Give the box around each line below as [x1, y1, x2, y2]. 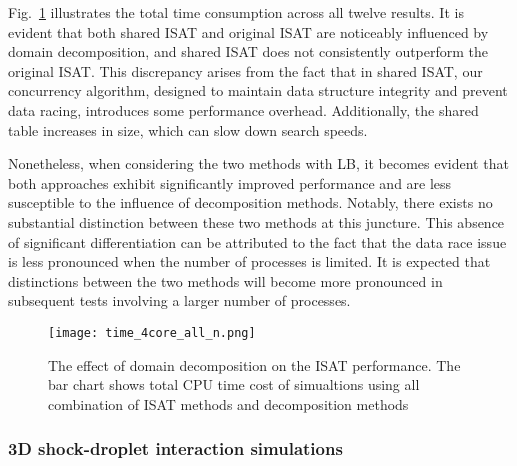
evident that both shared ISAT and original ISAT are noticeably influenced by [8, 21, 489, 42]
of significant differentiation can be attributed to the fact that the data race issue [8, 231, 507, 252]
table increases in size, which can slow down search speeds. [8, 119, 368, 140]
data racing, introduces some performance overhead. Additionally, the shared [8, 99, 479, 120]
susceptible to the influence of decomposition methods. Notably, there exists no [8, 192, 493, 213]
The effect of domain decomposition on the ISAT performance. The [48, 354, 461, 375]
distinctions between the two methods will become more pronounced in [8, 270, 443, 291]
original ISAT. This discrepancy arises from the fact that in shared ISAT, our [8, 60, 483, 81]
